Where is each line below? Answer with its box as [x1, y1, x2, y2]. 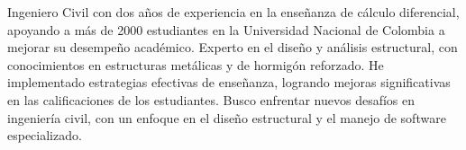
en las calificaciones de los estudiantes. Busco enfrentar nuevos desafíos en [7, 90, 416, 109]
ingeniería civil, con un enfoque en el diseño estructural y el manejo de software [7, 108, 446, 127]
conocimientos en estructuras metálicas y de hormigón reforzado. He [7, 55, 384, 74]
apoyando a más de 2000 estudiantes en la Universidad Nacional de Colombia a [7, 20, 445, 39]
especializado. [7, 126, 82, 145]
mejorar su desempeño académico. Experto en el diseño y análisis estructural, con [7, 38, 458, 57]
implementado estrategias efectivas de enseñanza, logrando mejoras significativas [7, 73, 451, 92]
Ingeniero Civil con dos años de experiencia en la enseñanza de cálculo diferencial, [7, 3, 460, 21]
